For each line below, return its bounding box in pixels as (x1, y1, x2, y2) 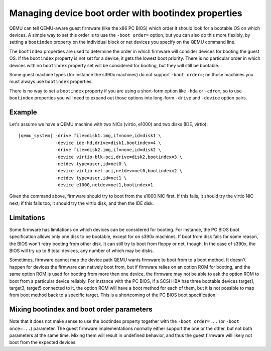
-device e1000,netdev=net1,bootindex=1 (55, 182, 153, 188)
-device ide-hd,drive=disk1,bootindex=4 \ (55, 140, 162, 146)
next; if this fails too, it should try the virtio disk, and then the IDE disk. (9, 200, 154, 206)
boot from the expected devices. (9, 339, 77, 345)
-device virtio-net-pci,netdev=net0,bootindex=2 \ (55, 168, 183, 174)
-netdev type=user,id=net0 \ (55, 161, 127, 167)
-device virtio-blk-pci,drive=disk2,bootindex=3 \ (55, 154, 183, 160)
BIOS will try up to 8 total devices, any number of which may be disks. (9, 248, 154, 254)
